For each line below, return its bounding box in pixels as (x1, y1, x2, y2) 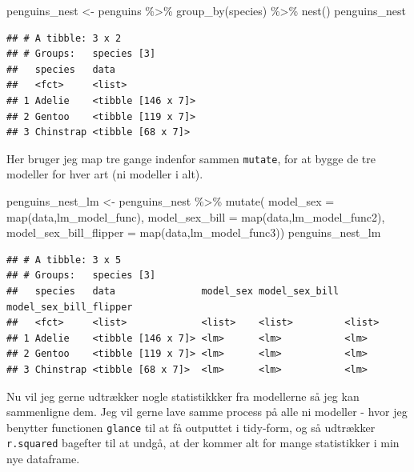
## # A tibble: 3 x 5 (6, 254, 122, 266)
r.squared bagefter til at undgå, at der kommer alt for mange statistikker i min (6, 434, 400, 451)
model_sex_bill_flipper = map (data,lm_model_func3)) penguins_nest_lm (6, 224, 381, 241)
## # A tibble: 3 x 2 (6, 32, 122, 44)
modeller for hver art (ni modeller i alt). (6, 166, 203, 182)
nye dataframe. (6, 450, 80, 467)
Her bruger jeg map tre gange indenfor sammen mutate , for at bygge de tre (6, 150, 376, 166)
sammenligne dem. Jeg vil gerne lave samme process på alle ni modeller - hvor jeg (6, 403, 408, 420)
